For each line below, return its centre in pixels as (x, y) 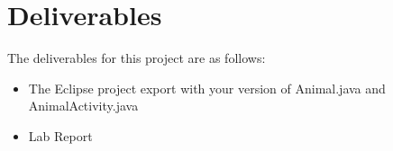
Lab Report (60, 135)
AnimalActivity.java (83, 106)
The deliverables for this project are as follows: (137, 58)
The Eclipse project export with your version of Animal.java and (207, 88)
